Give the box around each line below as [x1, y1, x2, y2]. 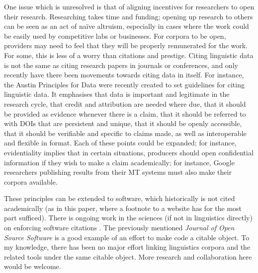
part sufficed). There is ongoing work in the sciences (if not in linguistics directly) [4, 212, 253, 223]
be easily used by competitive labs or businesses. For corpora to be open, [4, 30, 226, 41]
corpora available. [4, 176, 58, 187]
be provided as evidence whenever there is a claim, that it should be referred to [4, 108, 246, 119]
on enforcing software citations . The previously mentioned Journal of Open [4, 222, 235, 233]
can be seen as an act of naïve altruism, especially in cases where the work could [4, 21, 249, 31]
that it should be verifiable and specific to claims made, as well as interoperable [4, 128, 247, 138]
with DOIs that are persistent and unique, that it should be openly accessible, [4, 118, 242, 129]
